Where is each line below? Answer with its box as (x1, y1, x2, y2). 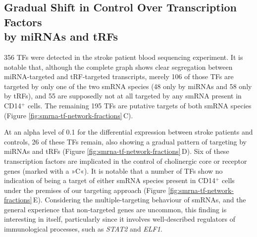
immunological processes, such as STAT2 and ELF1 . (4, 224, 162, 234)
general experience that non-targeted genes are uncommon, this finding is (4, 204, 227, 214)
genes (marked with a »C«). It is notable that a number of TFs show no (4, 165, 223, 176)
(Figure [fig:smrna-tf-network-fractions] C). (4, 110, 133, 120)
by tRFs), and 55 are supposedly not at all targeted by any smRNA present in (4, 91, 242, 101)
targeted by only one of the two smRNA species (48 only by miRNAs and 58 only (4, 81, 252, 91)
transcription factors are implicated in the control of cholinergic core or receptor (4, 155, 247, 166)
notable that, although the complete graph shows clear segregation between (4, 61, 233, 72)
